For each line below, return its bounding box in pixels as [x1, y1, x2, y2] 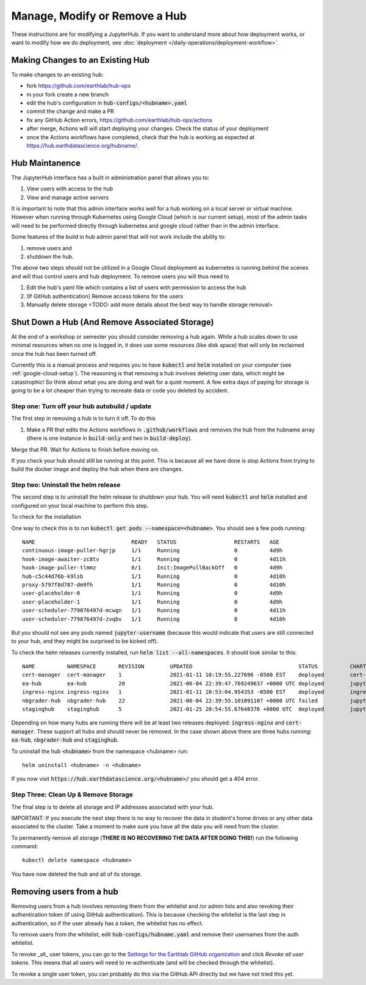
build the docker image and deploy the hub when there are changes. [11, 466, 184, 473]
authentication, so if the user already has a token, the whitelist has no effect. [11, 919, 204, 927]
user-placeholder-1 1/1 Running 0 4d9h [22, 598, 283, 605]
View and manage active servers [26, 193, 109, 201]
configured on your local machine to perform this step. [11, 502, 149, 509]
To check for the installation [11, 513, 82, 521]
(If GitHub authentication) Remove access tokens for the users [26, 292, 184, 300]
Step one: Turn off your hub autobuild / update [11, 402, 152, 410]
